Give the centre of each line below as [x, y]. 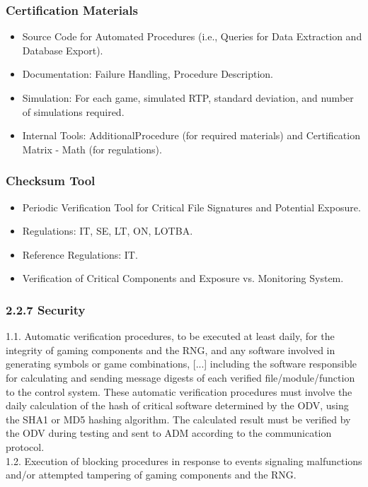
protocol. [25, 446]
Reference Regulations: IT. [80, 254]
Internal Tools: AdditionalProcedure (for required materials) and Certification [191, 135]
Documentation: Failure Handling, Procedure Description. [148, 74]
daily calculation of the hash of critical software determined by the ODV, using [177, 405]
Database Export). [63, 50]
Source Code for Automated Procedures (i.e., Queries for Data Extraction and [192, 36]
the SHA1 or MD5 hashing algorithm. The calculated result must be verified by [178, 419]
